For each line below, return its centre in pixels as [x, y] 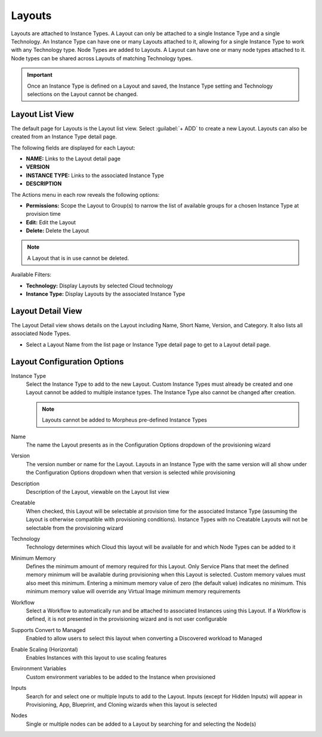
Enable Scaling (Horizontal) [45, 649]
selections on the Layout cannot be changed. [83, 94]
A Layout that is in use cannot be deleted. [78, 258]
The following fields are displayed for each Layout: [73, 148]
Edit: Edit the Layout [51, 222]
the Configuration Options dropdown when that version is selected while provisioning [131, 473]
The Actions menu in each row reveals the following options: [85, 194]
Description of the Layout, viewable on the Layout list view [98, 491]
